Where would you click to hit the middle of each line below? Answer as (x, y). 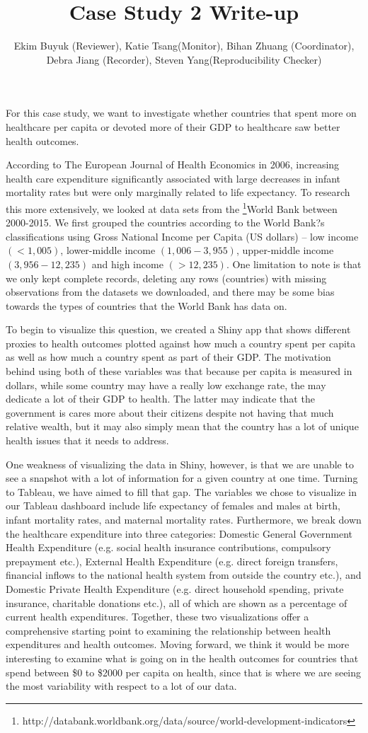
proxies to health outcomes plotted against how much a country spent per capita (181, 343)
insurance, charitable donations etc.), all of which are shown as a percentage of (177, 602)
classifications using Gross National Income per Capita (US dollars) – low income (182, 236)
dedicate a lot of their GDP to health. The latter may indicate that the (160, 399)
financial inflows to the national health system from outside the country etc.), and (184, 575)
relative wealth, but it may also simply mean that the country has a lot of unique (182, 426)
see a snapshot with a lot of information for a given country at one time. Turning (182, 478)
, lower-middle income (108, 250)
